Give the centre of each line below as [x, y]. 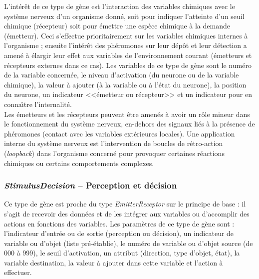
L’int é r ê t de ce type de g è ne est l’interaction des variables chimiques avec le [120, 6]
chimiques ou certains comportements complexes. [79, 163]
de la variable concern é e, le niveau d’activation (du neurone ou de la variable [122, 75]
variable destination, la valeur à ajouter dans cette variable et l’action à [114, 262]
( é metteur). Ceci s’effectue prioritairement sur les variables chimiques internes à [126, 35]
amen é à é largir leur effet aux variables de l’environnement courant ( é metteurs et [128, 55]
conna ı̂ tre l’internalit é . [38, 104]
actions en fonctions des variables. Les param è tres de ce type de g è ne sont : [119, 223]
